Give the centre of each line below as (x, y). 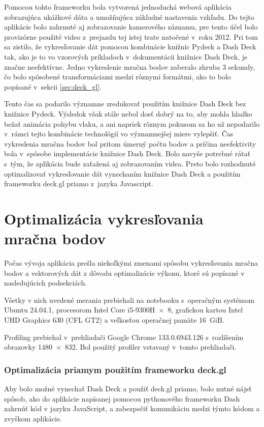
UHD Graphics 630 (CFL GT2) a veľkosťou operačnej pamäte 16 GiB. (114, 319)
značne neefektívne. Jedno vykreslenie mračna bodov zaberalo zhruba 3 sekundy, (130, 66)
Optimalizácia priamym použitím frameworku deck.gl (115, 369)
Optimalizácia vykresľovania (104, 218)
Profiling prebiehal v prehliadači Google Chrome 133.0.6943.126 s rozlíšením (124, 337)
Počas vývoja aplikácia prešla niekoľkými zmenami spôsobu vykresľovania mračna (131, 263)
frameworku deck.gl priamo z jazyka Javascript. (79, 183)
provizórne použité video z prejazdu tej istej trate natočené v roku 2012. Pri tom (131, 36)
